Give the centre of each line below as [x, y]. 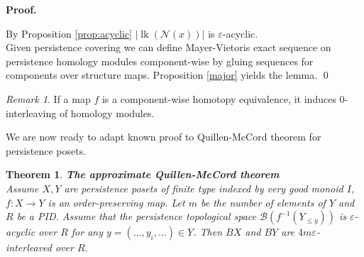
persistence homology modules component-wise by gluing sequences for [160, 61]
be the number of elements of [263, 202]
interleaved [29, 247]
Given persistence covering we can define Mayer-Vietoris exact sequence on [169, 47]
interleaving [31, 113]
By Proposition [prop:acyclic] [69, 33]
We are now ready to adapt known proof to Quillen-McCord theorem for [164, 137]
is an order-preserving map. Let [116, 202]
